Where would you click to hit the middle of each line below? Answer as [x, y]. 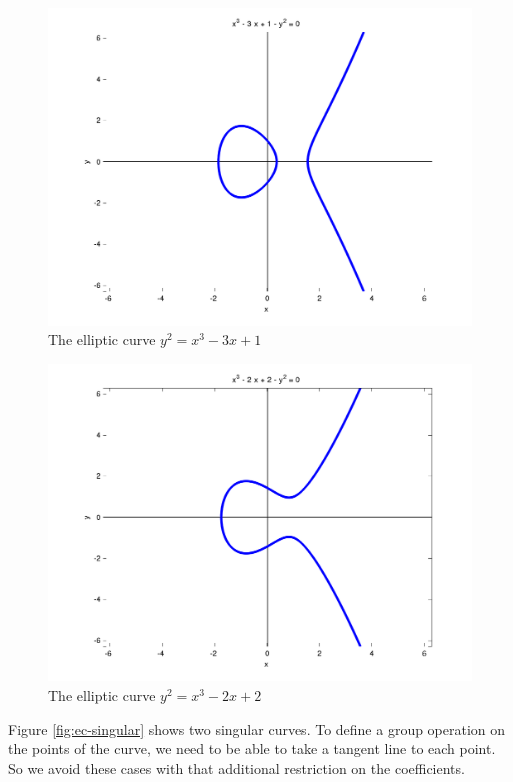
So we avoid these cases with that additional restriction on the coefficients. [236, 767]
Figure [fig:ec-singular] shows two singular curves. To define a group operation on [257, 728]
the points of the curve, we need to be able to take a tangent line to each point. [252, 748]
